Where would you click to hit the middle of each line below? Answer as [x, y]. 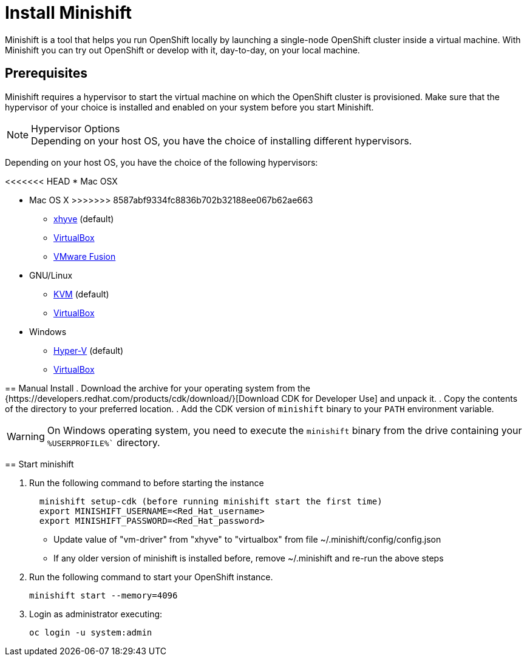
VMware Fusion [85, 256]
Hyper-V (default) [89, 350]
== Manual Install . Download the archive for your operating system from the [158, 388]
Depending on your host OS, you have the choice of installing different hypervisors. [222, 141]
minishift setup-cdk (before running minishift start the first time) [211, 501]
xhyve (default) [84, 219]
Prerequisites [46, 73]
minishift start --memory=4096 [104, 595]
